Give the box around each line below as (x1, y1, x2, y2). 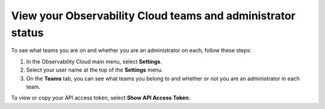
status (11, 26, 44, 39)
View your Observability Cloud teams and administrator (11, 9, 296, 22)
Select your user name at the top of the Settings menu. (26, 66, 164, 73)
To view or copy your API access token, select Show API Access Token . (11, 94, 191, 102)
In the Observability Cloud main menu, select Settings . (26, 58, 162, 65)
